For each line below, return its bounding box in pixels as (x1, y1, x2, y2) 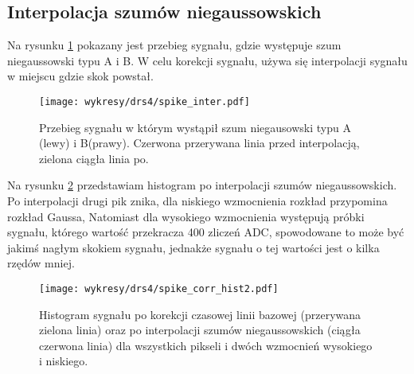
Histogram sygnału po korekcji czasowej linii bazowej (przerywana (39, 306, 361, 322)
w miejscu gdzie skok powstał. (7, 68, 154, 84)
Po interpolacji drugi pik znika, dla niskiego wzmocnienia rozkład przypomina (7, 193, 388, 209)
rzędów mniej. (7, 255, 75, 271)
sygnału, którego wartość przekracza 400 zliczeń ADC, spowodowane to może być (7, 224, 404, 240)
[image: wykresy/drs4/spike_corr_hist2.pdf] (39, 282, 279, 294)
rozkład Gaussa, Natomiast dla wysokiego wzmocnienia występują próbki (7, 208, 365, 224)
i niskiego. (39, 353, 88, 369)
